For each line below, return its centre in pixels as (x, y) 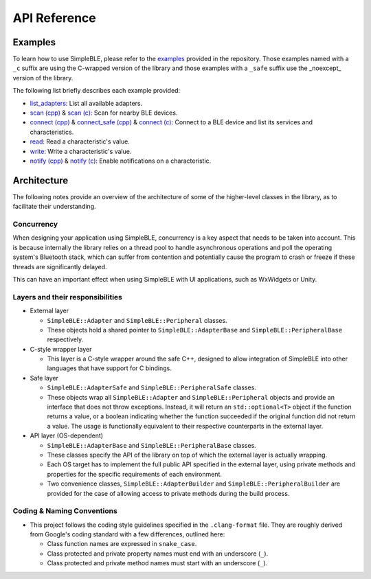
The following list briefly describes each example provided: (97, 91)
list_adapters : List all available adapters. (86, 103)
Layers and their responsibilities (68, 297)
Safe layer (44, 378)
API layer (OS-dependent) (66, 435)
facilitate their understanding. (54, 207)
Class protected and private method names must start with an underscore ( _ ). (157, 563)
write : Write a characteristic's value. (81, 151)
